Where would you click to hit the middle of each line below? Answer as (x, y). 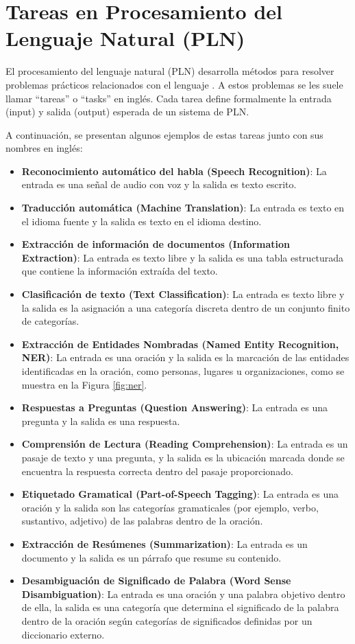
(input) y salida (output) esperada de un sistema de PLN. (127, 112)
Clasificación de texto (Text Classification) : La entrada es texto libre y (183, 294)
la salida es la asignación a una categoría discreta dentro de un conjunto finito (186, 307)
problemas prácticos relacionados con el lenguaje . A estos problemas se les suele (174, 84)
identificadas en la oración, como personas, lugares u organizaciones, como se (183, 371)
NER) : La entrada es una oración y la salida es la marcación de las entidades (185, 357)
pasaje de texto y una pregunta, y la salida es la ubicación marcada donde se (183, 457)
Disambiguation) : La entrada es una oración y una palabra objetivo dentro (183, 594)
